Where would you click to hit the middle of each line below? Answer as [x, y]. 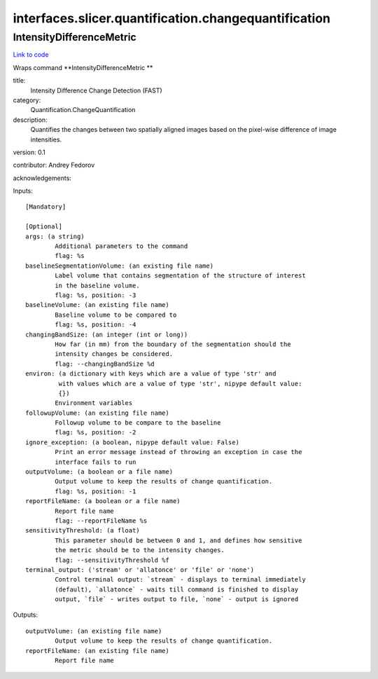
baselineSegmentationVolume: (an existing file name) [119, 266]
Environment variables [94, 403]
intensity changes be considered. [114, 354]
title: [19, 81]
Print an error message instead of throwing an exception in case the [178, 452]
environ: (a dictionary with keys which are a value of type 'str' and [151, 374]
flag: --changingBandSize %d [105, 364]
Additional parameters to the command [121, 246]
